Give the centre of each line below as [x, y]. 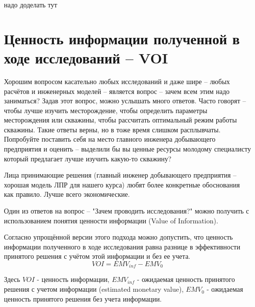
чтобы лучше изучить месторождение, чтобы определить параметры [106, 110]
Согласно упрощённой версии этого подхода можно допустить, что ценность [118, 237]
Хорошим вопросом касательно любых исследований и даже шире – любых [117, 81]
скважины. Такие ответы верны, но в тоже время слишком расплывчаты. [112, 129]
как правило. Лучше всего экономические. [67, 194]
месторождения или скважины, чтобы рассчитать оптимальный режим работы [120, 120]
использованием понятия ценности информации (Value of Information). [111, 220]
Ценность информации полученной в [122, 38]
